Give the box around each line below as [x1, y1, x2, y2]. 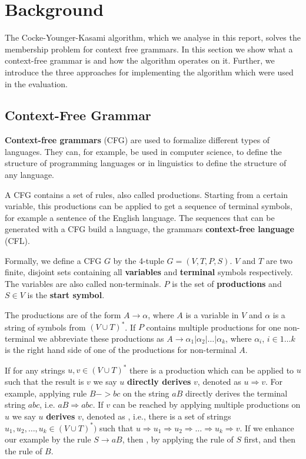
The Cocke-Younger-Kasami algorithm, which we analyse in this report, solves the [5, 31, 301, 44]
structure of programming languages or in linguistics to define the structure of [5, 157, 287, 169]
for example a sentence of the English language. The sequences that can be [5, 211, 275, 223]
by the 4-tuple [113, 254, 164, 266]
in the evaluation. [5, 77, 68, 90]
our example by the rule [5, 433, 91, 445]
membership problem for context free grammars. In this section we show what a [5, 42, 293, 55]
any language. [5, 169, 55, 181]
